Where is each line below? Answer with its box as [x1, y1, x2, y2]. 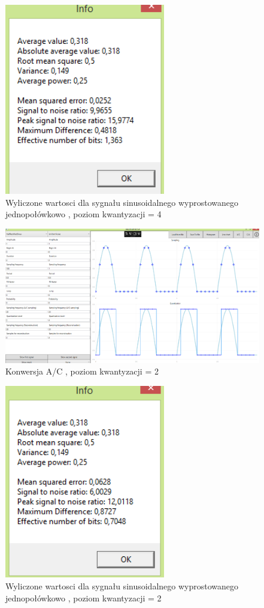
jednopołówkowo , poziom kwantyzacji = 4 [5, 208, 162, 220]
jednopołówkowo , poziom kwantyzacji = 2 [5, 591, 162, 604]
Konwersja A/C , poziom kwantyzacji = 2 [5, 365, 159, 378]
